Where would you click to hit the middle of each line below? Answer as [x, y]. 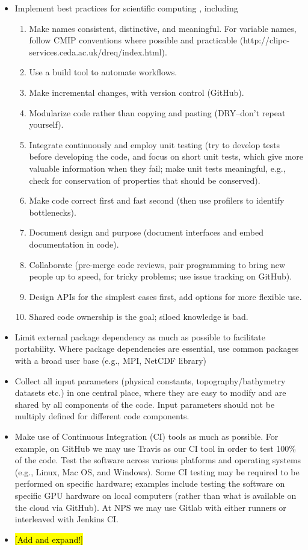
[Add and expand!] [49, 539]
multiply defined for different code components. [102, 416]
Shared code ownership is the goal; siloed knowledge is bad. [139, 317]
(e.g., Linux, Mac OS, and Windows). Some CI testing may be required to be [157, 471]
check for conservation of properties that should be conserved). [145, 180]
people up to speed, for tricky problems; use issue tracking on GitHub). [161, 276]
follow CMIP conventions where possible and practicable [133, 40]
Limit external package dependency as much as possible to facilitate [140, 336]
